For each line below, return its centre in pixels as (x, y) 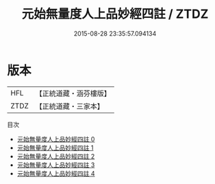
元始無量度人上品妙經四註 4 (56, 173)
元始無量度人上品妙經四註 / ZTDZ (115, 14)
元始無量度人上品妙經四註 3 (56, 165)
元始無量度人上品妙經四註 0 (56, 139)
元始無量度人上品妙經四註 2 (56, 156)
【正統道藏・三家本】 (70, 106)
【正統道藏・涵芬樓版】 (73, 93)
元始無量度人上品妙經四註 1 (55, 148)
